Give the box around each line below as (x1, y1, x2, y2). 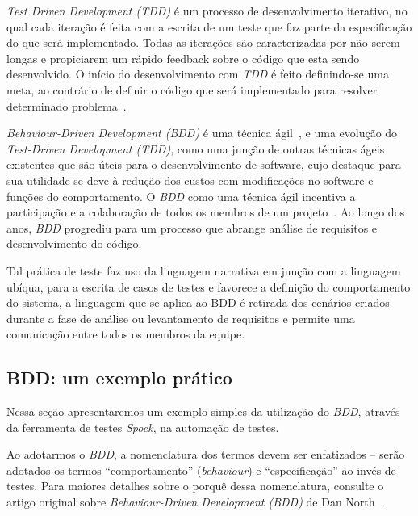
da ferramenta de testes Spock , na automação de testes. (6, 418, 279, 435)
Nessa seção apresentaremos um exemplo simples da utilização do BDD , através (6, 403, 400, 420)
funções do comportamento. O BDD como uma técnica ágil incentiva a (6, 187, 356, 204)
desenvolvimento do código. (6, 235, 142, 252)
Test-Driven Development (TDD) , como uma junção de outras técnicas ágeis (6, 140, 385, 157)
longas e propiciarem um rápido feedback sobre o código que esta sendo (6, 49, 360, 66)
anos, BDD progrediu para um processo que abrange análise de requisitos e (6, 219, 378, 236)
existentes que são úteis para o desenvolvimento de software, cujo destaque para (6, 156, 401, 173)
